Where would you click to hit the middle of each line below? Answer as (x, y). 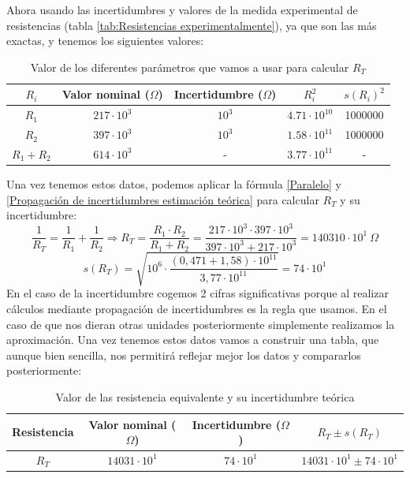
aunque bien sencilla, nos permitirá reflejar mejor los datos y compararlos (184, 355)
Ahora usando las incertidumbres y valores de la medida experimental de (182, 9)
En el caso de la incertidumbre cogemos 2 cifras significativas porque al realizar (198, 293)
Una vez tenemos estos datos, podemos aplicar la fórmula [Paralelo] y (174, 184)
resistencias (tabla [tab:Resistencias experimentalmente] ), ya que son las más (192, 25)
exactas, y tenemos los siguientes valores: (105, 41)
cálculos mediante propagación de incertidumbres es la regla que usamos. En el (197, 308)
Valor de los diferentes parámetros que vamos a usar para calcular (190, 67)
